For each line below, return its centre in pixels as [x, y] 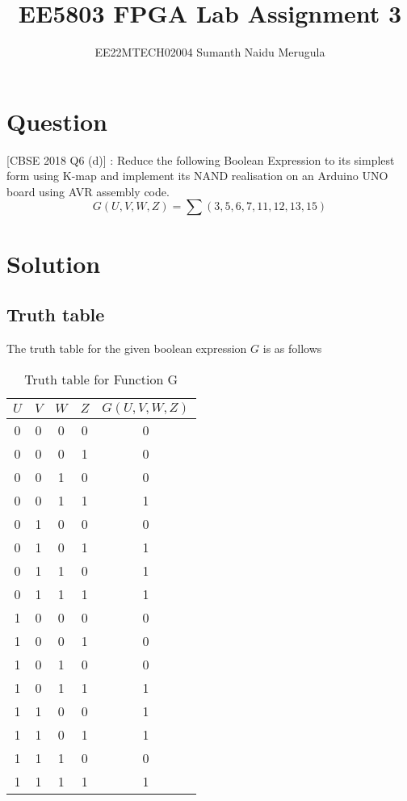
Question [57, 121]
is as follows [292, 348]
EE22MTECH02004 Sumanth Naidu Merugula [210, 52]
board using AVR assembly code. [88, 191]
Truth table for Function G [101, 379]
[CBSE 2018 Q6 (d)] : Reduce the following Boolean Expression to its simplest [201, 159]
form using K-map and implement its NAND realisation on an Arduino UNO [197, 176]
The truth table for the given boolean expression [127, 348]
